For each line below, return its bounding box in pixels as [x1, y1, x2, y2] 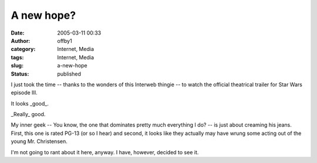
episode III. [11, 89, 38, 96]
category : [11, 46, 36, 53]
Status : [11, 70, 29, 77]
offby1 [57, 37, 73, 44]
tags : [11, 53, 24, 61]
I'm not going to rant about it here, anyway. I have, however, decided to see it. [11, 148, 199, 155]
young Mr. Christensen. [11, 138, 68, 145]
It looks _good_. [11, 100, 49, 107]
